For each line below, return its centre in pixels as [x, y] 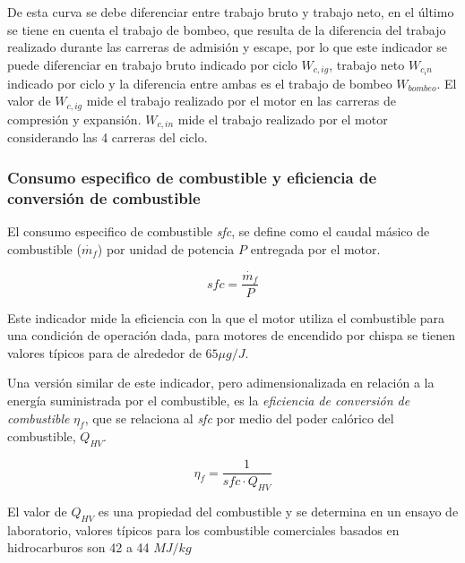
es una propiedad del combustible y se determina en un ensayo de [278, 511]
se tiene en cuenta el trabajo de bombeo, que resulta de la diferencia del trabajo [227, 29]
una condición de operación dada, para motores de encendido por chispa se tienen [232, 335]
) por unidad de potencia [166, 248]
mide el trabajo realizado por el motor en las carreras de [241, 101]
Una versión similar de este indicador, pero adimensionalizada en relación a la [221, 383]
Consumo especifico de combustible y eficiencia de [192, 177]
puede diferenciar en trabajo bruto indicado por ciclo [152, 64]
